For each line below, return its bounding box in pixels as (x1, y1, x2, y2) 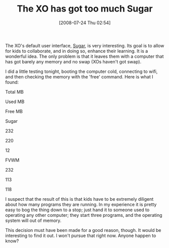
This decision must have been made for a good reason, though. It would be (5, 227, 161, 233)
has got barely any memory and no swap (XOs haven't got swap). (5, 58, 142, 64)
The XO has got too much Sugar (17, 3, 153, 15)
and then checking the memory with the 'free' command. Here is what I (5, 73, 153, 79)
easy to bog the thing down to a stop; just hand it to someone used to (5, 207, 150, 213)
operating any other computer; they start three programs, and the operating (5, 212, 162, 218)
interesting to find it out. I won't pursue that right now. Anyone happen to (5, 232, 156, 238)
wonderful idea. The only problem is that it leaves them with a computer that (5, 53, 164, 59)
